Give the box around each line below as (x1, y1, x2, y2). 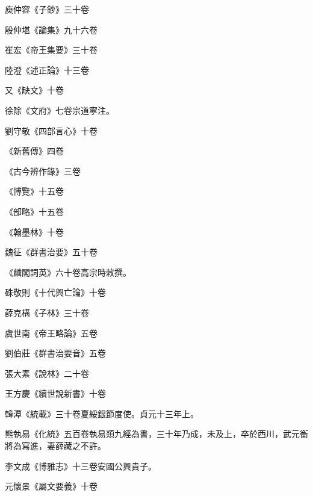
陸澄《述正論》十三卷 (5, 63, 89, 76)
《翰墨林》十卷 (5, 225, 64, 238)
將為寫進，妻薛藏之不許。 (5, 439, 106, 452)
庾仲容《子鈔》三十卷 (5, 3, 89, 15)
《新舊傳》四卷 (5, 144, 64, 157)
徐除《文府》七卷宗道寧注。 (5, 104, 114, 116)
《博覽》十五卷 (5, 185, 64, 197)
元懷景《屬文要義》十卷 (5, 480, 98, 492)
